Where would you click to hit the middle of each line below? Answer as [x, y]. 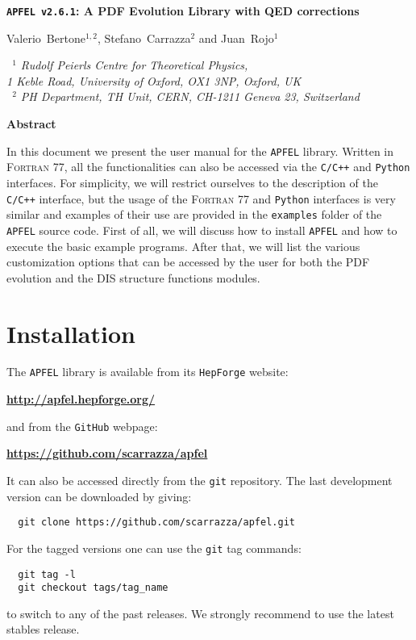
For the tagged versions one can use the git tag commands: [154, 548]
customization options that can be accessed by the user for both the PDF [188, 262]
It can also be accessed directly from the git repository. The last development [200, 480]
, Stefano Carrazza [144, 38]
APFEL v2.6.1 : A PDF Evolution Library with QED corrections [183, 10]
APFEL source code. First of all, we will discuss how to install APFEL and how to [202, 230]
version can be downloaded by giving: [99, 496]
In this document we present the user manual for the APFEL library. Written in [200, 151]
